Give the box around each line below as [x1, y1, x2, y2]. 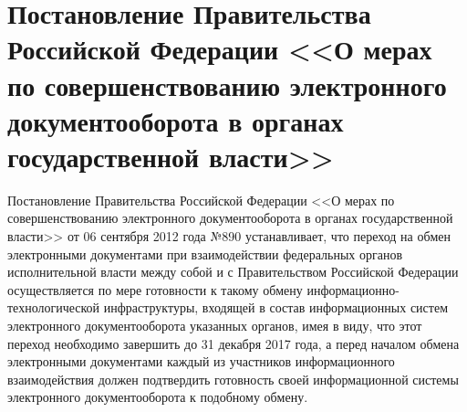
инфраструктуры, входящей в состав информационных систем [103, 298, 449, 317]
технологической [7, 298, 100, 317]
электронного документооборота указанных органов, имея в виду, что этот [7, 316, 422, 335]
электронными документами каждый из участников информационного [7, 352, 395, 371]
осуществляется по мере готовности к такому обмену [7, 280, 303, 299]
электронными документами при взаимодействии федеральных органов [7, 244, 403, 263]
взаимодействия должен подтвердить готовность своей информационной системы [7, 369, 459, 388]
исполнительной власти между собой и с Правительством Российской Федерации [7, 262, 459, 281]
